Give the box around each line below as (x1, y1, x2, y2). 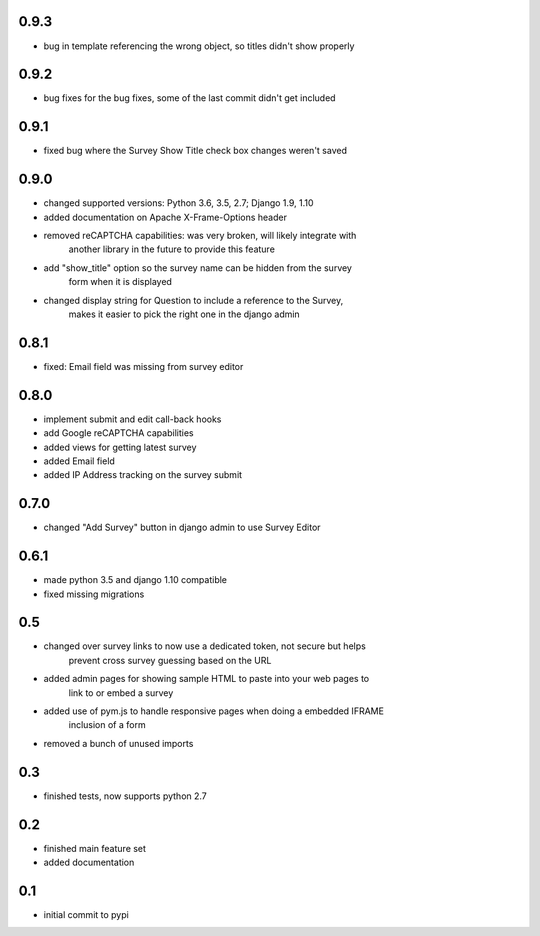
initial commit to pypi (43, 908, 129, 920)
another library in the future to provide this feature (68, 243, 275, 255)
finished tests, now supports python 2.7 (43, 790, 207, 802)
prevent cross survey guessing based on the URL (68, 654, 272, 666)
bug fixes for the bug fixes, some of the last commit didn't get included (43, 92, 336, 104)
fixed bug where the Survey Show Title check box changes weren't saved (43, 145, 347, 157)
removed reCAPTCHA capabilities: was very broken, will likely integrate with (43, 230, 357, 242)
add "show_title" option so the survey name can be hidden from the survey (43, 261, 352, 274)
